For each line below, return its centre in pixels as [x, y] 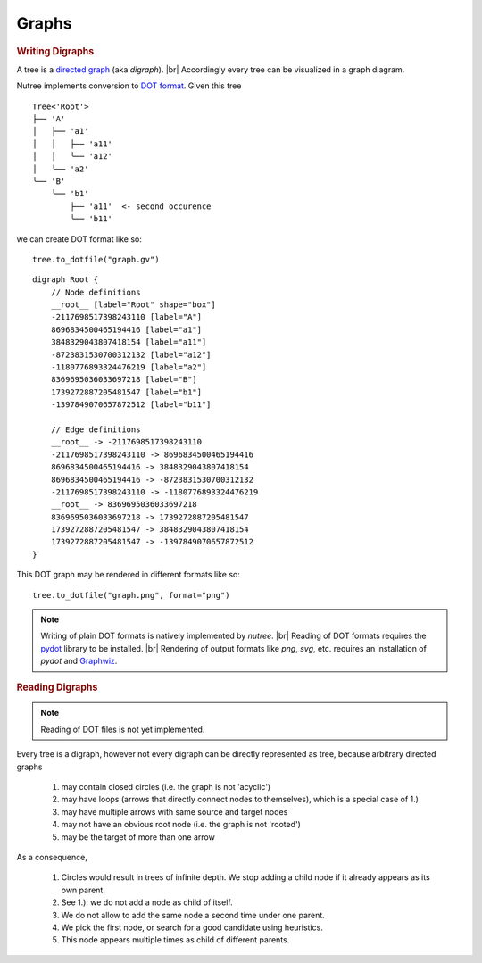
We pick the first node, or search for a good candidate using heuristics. [192, 927]
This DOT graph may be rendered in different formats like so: [128, 575]
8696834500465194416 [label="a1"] [126, 329]
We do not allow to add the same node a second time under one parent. [193, 915]
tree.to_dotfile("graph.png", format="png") [132, 595]
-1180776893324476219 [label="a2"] [129, 367]
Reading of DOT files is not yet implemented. [123, 729]
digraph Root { [66, 280]
